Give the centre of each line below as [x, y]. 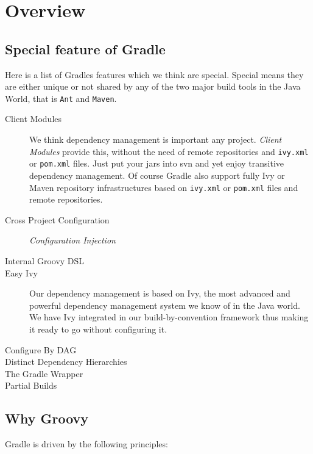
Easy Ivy [21, 272]
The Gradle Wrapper [44, 373]
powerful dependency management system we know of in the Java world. [165, 305]
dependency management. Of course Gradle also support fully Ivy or [157, 175]
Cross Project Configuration [57, 219]
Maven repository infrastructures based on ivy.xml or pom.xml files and [164, 187]
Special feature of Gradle [85, 49]
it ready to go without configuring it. [98, 329]
